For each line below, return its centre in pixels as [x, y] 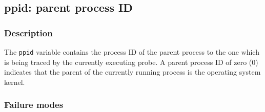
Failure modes [34, 105]
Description [28, 32]
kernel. [15, 82]
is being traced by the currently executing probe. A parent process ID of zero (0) [131, 62]
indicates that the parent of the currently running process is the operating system [132, 72]
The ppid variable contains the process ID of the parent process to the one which [132, 52]
